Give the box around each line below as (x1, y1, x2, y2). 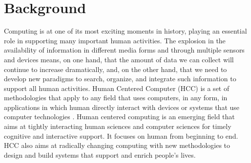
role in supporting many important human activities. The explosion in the (4, 35, 226, 45)
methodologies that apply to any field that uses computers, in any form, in (4, 92, 228, 103)
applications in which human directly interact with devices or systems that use (4, 102, 240, 112)
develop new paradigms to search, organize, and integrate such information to (4, 73, 236, 84)
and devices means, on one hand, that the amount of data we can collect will (4, 54, 234, 64)
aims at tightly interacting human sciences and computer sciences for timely (4, 121, 231, 131)
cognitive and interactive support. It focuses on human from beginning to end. (4, 130, 238, 141)
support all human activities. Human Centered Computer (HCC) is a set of (4, 83, 230, 93)
